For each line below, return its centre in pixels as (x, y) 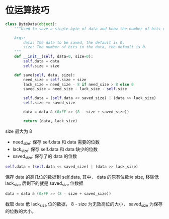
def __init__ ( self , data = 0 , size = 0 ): (54, 57)
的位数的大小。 (21, 211)
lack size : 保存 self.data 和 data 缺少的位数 (55, 150)
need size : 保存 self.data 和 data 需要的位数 (56, 142)
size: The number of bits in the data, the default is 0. (85, 47)
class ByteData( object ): (31, 24)
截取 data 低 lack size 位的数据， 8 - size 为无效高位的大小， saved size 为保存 (84, 204)
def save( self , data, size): (45, 75)
